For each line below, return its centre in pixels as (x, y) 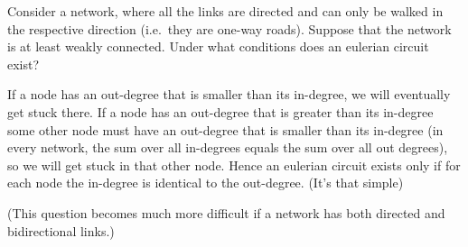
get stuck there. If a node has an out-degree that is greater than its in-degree (220, 111)
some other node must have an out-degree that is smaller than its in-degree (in (225, 129)
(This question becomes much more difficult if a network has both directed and (226, 212)
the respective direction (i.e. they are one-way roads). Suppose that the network (229, 28)
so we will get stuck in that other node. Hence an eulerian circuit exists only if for (234, 165)
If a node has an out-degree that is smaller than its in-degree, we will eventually (229, 94)
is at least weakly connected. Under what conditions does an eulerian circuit (218, 46)
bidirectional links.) (61, 230)
